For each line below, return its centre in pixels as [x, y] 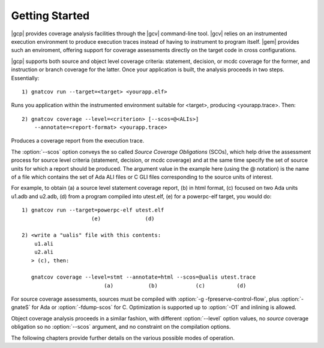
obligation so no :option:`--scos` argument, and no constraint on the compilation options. [121, 327]
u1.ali [44, 243]
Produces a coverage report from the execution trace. [78, 141]
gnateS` [21, 307]
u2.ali [44, 252]
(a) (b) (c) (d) [175, 285]
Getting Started [50, 16]
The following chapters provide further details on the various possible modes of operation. [123, 338]
